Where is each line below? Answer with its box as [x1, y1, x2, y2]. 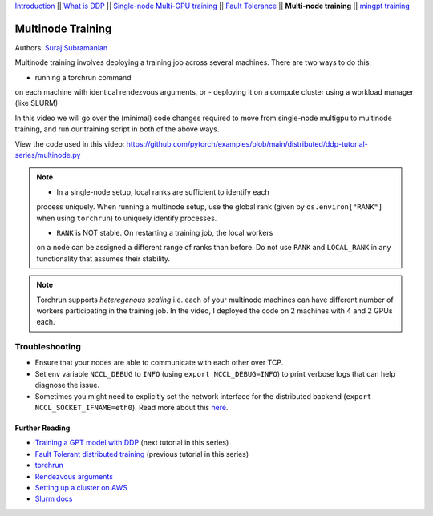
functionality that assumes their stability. [36, 253, 170, 264]
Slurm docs [34, 494, 73, 504]
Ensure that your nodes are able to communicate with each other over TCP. [34, 357, 284, 368]
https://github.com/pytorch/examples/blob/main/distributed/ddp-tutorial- [126, 139, 368, 148]
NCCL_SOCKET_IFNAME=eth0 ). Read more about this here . [34, 403, 229, 413]
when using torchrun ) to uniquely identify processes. [36, 213, 217, 223]
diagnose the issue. [34, 381, 100, 390]
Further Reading [14, 423, 71, 433]
